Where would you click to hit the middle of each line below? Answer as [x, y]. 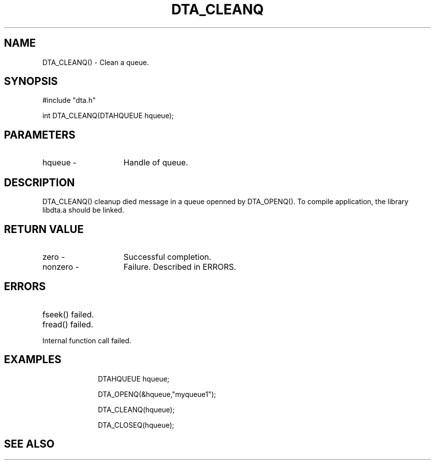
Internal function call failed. [87, 340]
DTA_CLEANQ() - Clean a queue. [96, 62]
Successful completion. [167, 257]
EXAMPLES [33, 360]
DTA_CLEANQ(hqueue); [136, 409]
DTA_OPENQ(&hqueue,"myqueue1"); [157, 394]
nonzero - [61, 267]
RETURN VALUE [44, 229]
